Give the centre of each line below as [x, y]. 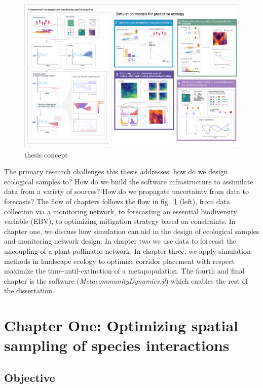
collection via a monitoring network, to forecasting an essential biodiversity [121, 211]
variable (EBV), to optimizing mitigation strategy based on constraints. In [120, 221]
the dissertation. [29, 290]
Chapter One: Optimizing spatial [121, 325]
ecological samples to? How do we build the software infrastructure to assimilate [129, 181]
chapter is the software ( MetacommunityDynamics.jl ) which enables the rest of [126, 280]
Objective [30, 377]
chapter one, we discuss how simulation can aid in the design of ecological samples [132, 231]
